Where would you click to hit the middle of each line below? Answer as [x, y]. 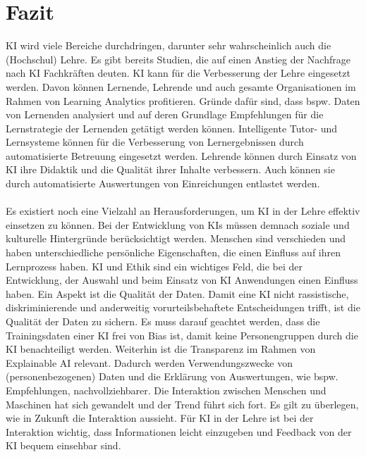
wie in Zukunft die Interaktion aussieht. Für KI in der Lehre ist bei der [160, 418]
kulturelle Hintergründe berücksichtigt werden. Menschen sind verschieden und [176, 238]
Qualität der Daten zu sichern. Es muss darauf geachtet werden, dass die [163, 321]
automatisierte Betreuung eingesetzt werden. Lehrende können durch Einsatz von [181, 155]
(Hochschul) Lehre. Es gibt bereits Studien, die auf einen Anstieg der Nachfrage [178, 59]
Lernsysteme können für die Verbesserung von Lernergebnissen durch [155, 142]
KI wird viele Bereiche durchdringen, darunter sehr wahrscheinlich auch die [169, 45]
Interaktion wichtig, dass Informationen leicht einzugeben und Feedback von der [179, 431]
